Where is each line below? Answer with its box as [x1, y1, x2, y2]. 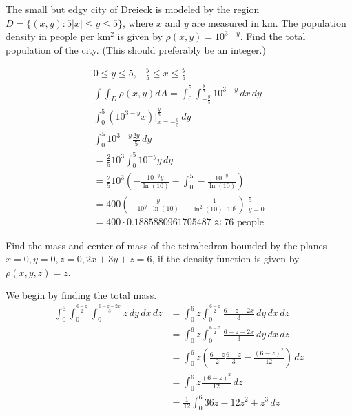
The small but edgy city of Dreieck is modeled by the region [6, 2, 260, 16]
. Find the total [240, 29, 306, 43]
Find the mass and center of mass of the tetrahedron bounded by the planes [6, 238, 327, 252]
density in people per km [6, 29, 111, 43]
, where [123, 15, 154, 30]
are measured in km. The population [191, 15, 346, 30]
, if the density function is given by [152, 251, 300, 266]
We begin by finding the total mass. [6, 288, 157, 302]
